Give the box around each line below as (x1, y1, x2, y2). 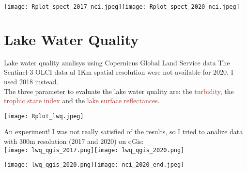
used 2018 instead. (4, 76, 59, 86)
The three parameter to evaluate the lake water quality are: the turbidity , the (4, 86, 234, 96)
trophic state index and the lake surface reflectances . (4, 95, 160, 106)
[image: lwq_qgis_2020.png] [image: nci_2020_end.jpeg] (4, 161, 185, 169)
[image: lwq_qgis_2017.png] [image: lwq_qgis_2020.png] (4, 146, 185, 154)
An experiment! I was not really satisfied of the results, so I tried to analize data (4, 126, 243, 137)
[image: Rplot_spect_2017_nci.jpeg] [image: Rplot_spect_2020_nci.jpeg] (4, 3, 240, 10)
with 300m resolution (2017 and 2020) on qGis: (4, 136, 144, 146)
